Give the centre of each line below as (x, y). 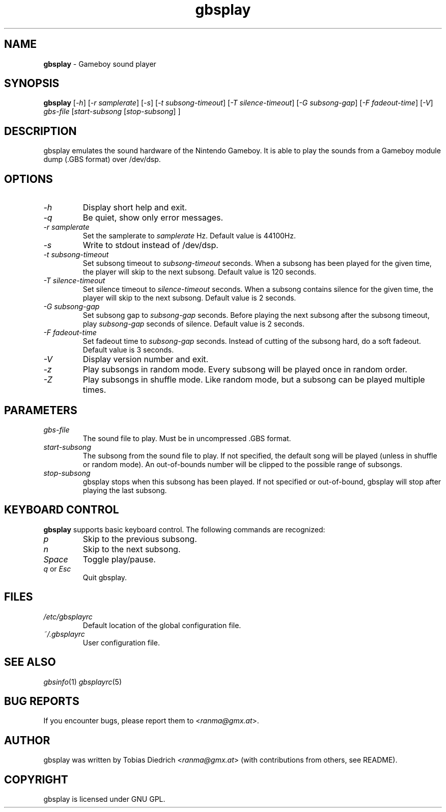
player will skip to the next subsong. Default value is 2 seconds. (189, 298)
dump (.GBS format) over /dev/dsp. (102, 159)
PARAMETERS (41, 410)
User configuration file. (121, 642)
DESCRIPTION (40, 131)
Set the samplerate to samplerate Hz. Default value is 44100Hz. (189, 236)
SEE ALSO (30, 662)
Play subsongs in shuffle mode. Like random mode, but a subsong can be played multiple (254, 380)
